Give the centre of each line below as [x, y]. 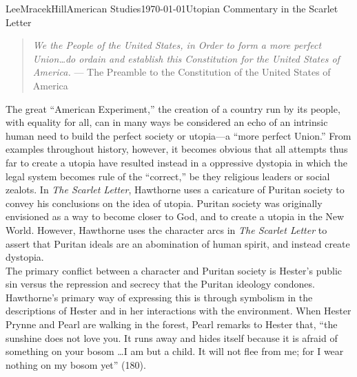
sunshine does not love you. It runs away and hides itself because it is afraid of [172, 337]
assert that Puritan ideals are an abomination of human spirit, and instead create [178, 243]
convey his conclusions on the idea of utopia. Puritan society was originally [164, 203]
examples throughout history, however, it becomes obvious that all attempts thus [177, 149]
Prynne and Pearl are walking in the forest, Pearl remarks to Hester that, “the [172, 324]
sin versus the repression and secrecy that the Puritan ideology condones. [160, 284]
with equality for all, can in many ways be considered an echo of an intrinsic [167, 122]
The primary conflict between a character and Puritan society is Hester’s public [174, 270]
